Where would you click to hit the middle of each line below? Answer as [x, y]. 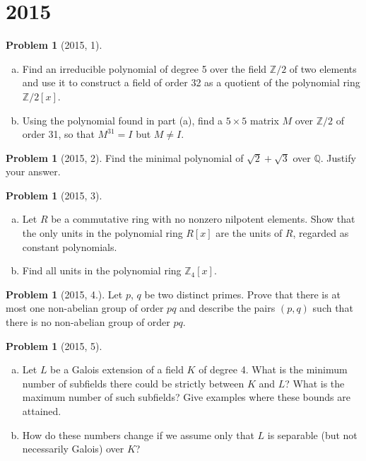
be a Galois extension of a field [117, 369]
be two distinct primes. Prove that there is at [242, 294]
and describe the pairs [228, 308]
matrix [264, 120]
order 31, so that [58, 134]
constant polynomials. [70, 246]
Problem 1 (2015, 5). [54, 345]
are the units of [249, 233]
